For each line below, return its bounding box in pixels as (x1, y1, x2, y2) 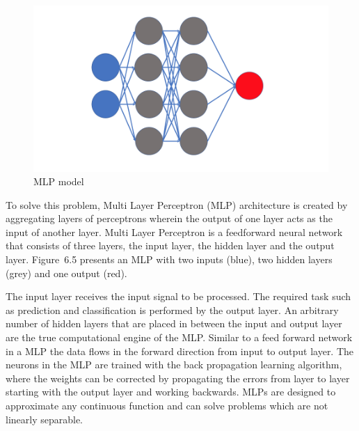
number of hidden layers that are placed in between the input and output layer (6, 316, 342, 331)
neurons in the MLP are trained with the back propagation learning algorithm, (6, 357, 342, 372)
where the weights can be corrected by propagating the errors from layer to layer (6, 370, 350, 385)
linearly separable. (6, 412, 83, 426)
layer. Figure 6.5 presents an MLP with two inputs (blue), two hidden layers (6, 252, 333, 267)
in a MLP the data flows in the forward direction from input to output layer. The (6, 343, 354, 358)
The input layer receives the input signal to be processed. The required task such (6, 289, 351, 304)
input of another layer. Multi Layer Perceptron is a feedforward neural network (6, 224, 343, 239)
